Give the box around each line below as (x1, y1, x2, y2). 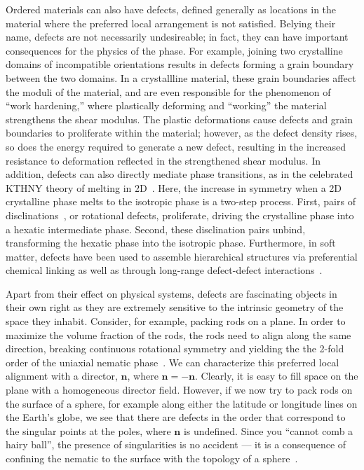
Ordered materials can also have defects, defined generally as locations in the (6, 2, 337, 16)
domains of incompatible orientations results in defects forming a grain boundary (6, 57, 354, 71)
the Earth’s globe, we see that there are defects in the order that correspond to (6, 410, 346, 424)
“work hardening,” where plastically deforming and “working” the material (6, 98, 327, 113)
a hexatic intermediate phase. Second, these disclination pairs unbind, (6, 221, 306, 236)
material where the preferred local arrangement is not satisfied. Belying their (6, 15, 336, 30)
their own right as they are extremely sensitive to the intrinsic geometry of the (6, 300, 344, 315)
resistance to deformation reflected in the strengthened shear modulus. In (6, 153, 321, 167)
